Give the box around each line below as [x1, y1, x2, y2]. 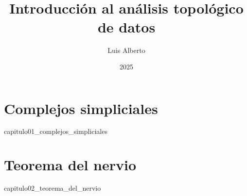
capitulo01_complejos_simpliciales [4, 126, 107, 136]
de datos [97, 17, 156, 37]
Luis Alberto [107, 45, 145, 55]
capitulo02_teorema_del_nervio [4, 183, 101, 193]
